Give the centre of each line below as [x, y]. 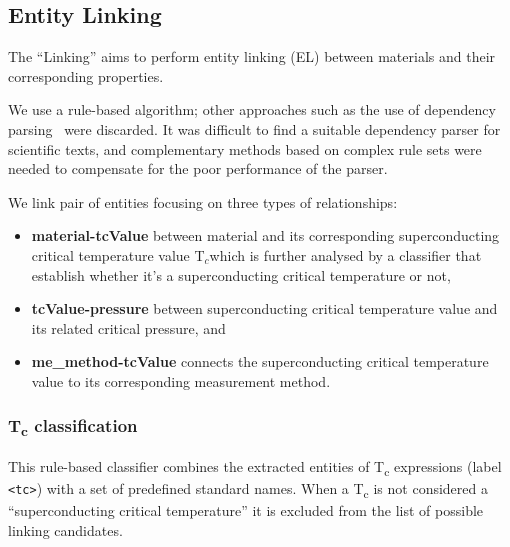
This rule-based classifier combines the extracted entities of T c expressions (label [255, 467]
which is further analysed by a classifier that [345, 254]
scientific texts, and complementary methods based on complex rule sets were [245, 148]
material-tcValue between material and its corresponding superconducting [265, 235]
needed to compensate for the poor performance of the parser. [198, 168]
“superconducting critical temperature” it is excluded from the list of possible [246, 510]
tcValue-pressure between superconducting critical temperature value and [264, 308]
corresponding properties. [86, 75]
